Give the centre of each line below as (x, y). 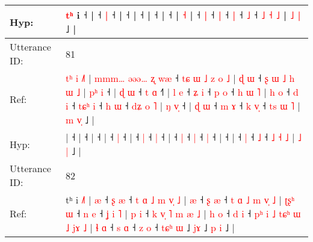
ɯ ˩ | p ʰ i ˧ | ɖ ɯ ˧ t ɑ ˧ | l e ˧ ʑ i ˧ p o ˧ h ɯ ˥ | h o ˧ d (182, 92)
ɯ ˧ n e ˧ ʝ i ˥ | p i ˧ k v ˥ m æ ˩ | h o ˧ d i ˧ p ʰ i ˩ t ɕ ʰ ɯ (183, 213)
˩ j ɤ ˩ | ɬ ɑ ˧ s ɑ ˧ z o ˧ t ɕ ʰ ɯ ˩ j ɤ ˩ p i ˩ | (150, 227)
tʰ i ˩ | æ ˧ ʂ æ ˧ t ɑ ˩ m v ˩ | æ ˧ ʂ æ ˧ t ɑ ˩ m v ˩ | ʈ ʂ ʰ (180, 200)
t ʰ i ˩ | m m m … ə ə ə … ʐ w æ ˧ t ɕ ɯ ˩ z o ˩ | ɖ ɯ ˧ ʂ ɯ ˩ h (180, 78)
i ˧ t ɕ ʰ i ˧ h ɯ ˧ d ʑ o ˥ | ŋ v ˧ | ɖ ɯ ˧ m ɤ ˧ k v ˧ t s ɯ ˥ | (183, 106)
